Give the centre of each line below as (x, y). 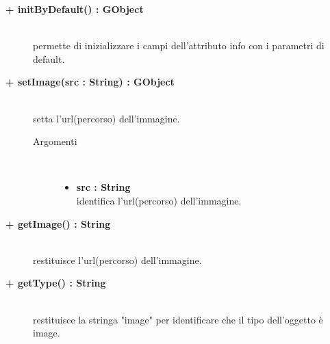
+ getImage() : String (58, 223)
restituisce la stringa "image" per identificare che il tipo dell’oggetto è (178, 319)
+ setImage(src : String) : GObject (90, 82)
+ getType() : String (56, 283)
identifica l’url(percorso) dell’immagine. (159, 200)
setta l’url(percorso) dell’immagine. (106, 118)
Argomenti (55, 141)
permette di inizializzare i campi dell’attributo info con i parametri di (179, 45)
